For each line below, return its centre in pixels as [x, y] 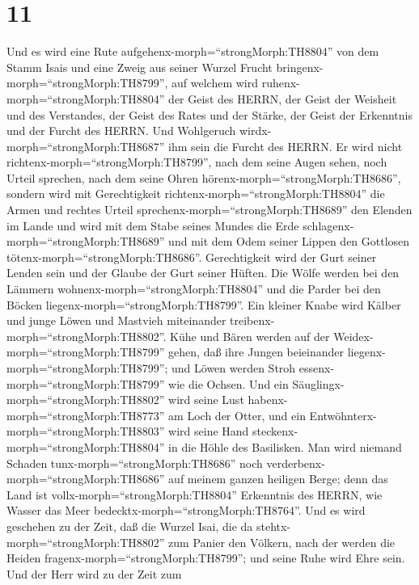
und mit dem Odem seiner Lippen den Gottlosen [289, 241]
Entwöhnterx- [343, 415]
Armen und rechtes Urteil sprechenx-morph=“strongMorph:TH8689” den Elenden [209, 210]
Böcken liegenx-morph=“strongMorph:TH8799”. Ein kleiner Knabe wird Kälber [204, 304]
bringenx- [300, 67]
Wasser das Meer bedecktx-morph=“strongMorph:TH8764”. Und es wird [186, 510]
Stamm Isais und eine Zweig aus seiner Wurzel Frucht [140, 67]
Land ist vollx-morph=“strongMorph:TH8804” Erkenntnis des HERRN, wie [195, 494]
